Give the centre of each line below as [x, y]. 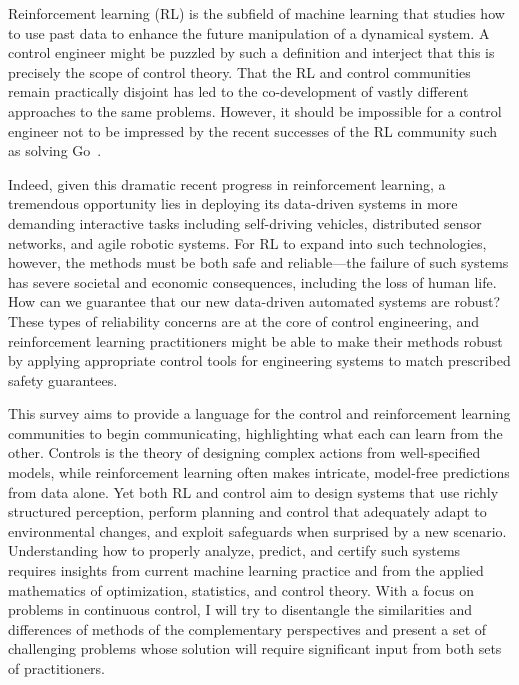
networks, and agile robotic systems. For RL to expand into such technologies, [247, 242]
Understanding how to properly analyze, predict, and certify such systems [234, 550]
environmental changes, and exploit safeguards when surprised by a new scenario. [257, 530]
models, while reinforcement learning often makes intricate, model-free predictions [259, 472]
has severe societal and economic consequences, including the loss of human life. [252, 281]
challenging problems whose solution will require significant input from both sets [255, 648]
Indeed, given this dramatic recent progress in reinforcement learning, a [227, 183]
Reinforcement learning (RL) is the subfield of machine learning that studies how [256, 13]
